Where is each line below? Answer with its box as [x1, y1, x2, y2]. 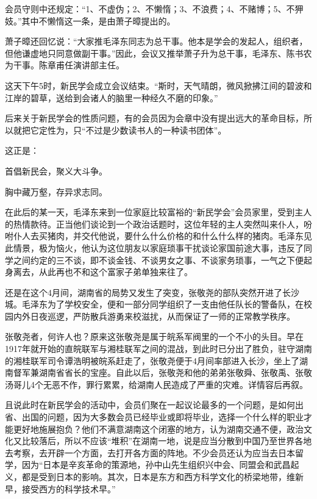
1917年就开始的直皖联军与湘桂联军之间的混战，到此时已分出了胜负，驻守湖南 [5, 342, 312, 355]
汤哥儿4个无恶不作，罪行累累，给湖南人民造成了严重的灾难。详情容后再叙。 [5, 378, 308, 390]
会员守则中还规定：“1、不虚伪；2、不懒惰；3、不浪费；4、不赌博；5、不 [5, 2, 295, 15]
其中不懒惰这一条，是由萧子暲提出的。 [21, 14, 176, 27]
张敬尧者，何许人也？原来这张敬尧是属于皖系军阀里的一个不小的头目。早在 [5, 330, 304, 343]
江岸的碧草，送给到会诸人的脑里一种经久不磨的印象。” [5, 91, 218, 104]
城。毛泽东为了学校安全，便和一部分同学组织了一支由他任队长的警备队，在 [5, 298, 304, 311]
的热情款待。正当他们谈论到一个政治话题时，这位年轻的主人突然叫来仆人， [5, 217, 304, 230]
